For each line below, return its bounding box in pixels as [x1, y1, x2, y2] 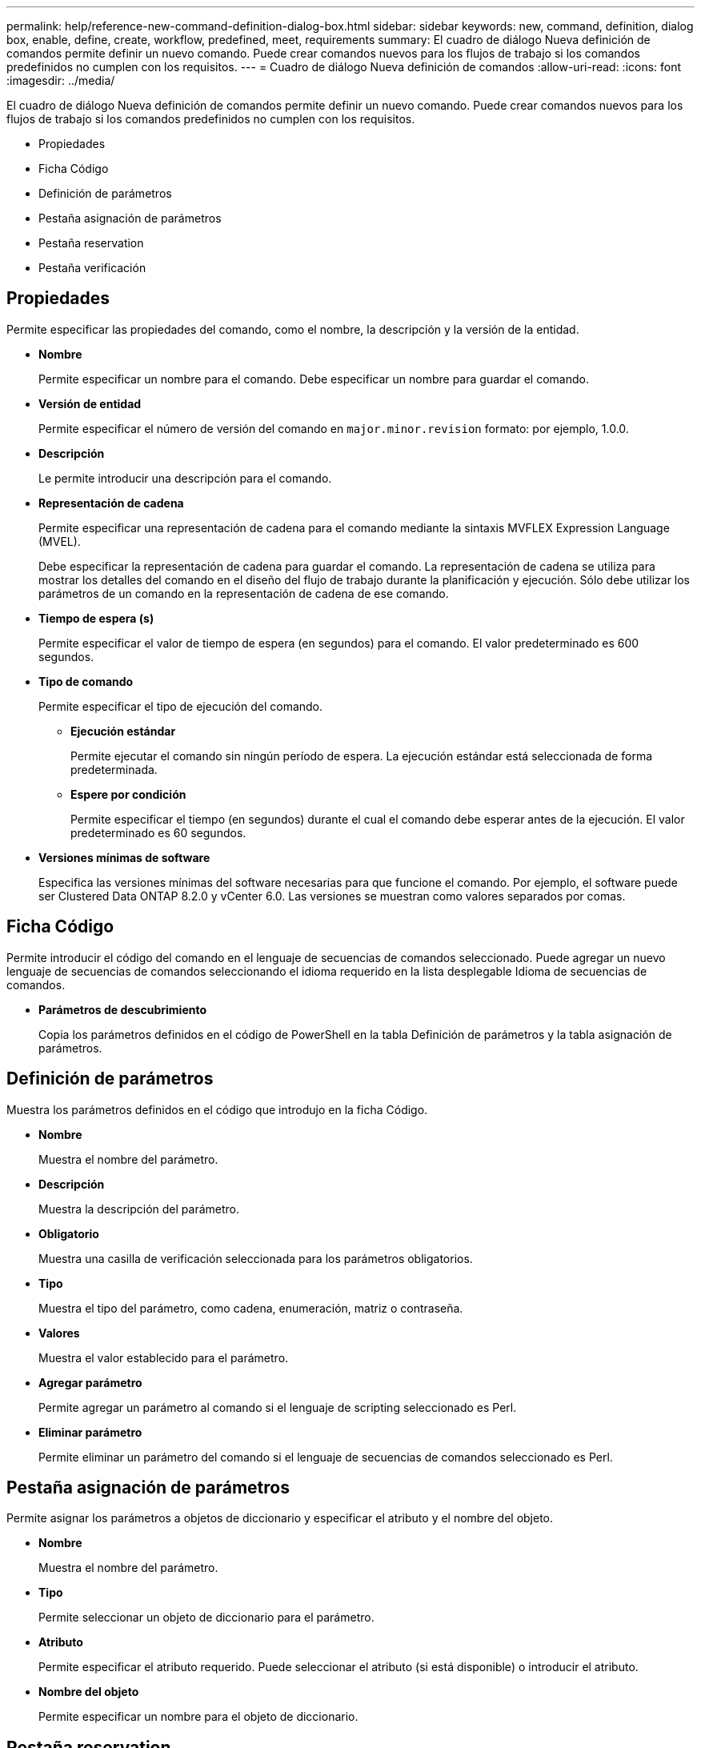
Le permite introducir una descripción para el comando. [38, 471, 332, 485]
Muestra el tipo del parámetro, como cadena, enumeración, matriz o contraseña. [38, 1301, 463, 1315]
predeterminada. [70, 762, 158, 776]
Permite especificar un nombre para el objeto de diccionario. [38, 1710, 359, 1724]
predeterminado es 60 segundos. [70, 825, 246, 840]
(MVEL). [38, 534, 81, 548]
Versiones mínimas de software [38, 850, 210, 864]
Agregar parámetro [38, 1375, 142, 1389]
